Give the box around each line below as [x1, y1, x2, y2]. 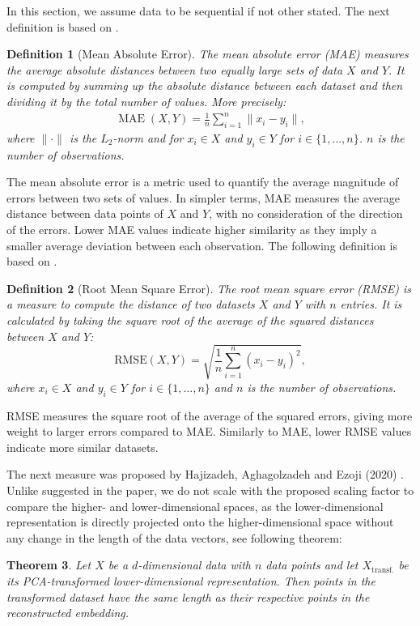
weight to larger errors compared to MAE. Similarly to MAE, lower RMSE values [6, 423, 412, 440]
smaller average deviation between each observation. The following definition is [6, 236, 397, 253]
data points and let [265, 556, 358, 573]
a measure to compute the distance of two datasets [6, 296, 255, 313]
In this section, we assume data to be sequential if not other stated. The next [6, 2, 390, 19]
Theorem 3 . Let [6, 556, 91, 573]
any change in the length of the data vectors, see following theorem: [6, 529, 342, 546]
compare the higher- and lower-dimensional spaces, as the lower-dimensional [6, 497, 384, 514]
